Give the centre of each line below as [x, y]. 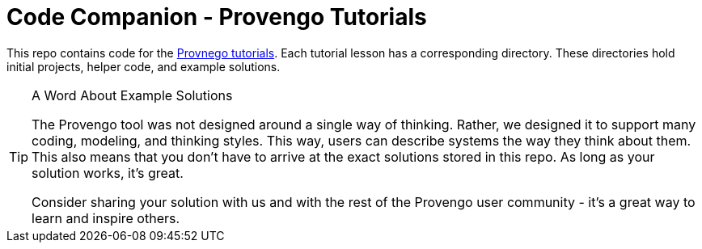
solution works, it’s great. [108, 173]
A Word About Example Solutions [132, 95]
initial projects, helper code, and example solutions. [144, 66]
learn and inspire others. [106, 218]
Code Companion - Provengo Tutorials [217, 17]
